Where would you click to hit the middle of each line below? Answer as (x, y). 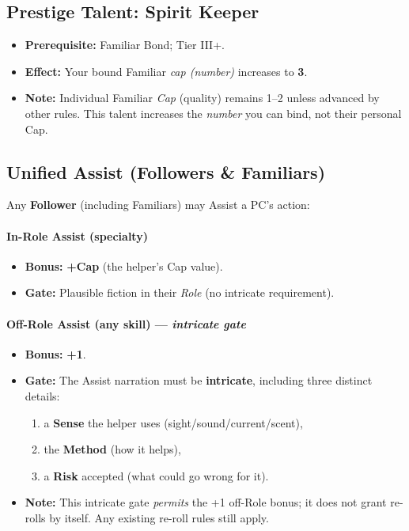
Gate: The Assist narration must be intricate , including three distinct (199, 380)
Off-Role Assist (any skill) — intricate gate (126, 323)
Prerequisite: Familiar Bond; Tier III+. (125, 45)
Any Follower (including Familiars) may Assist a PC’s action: (158, 205)
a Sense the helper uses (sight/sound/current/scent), (173, 422)
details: (42, 395)
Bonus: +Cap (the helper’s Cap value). (124, 265)
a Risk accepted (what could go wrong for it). (156, 475)
